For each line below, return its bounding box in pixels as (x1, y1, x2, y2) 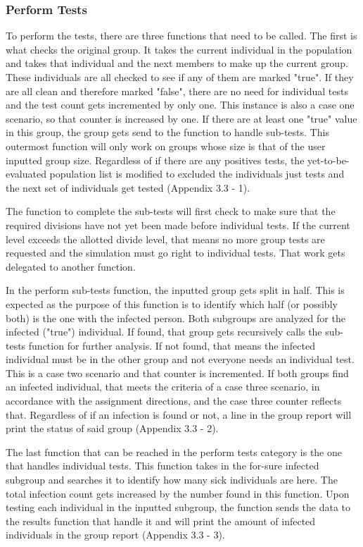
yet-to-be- (307, 152, 350, 167)
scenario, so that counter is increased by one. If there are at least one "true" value (6, 111, 357, 125)
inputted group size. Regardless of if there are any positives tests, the (6, 152, 305, 167)
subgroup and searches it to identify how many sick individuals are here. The (6, 472, 338, 487)
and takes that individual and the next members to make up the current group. (6, 56, 348, 70)
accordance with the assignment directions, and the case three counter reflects (6, 393, 342, 408)
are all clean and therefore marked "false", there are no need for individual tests (6, 83, 348, 98)
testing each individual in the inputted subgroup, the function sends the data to (6, 500, 351, 515)
